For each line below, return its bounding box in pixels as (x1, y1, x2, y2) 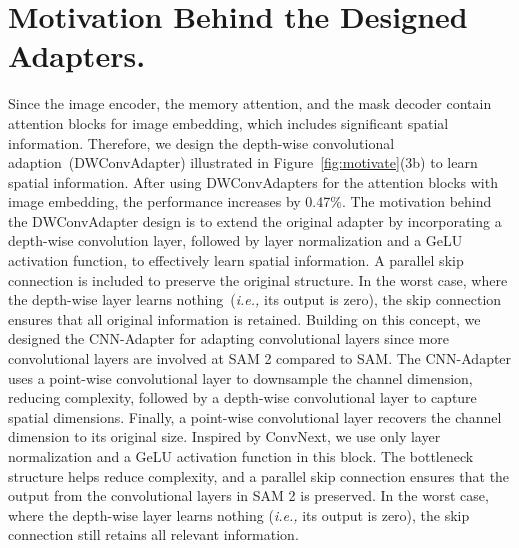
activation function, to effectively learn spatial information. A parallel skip (8, 250, 464, 271)
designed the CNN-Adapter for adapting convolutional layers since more (8, 328, 449, 349)
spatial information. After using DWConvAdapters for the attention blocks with (8, 171, 498, 192)
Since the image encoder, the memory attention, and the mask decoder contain (8, 93, 492, 114)
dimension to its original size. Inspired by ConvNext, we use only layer (8, 426, 441, 447)
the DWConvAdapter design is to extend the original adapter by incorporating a (8, 210, 502, 231)
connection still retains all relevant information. (8, 524, 299, 545)
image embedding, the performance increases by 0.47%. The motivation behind (8, 191, 492, 212)
